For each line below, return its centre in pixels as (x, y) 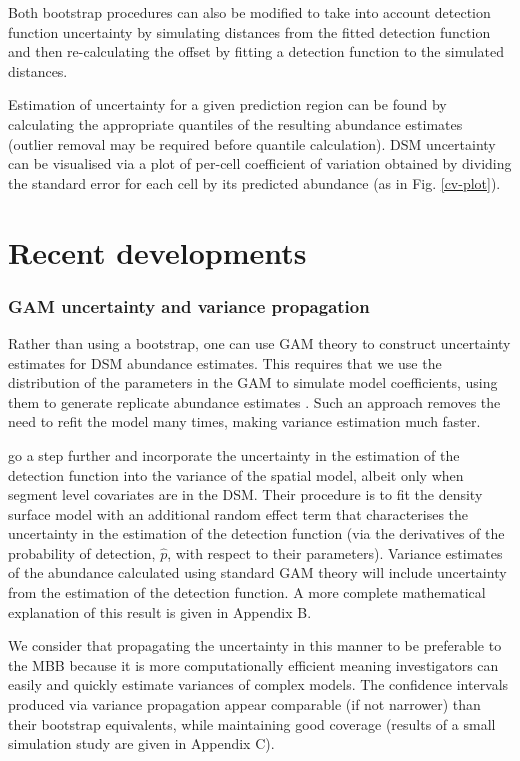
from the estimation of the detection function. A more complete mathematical (247, 592)
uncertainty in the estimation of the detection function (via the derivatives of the (256, 533)
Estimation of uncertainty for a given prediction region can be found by (227, 104)
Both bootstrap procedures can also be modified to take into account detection (249, 12)
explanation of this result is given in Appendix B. (160, 611)
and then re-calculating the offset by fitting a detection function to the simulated (256, 51)
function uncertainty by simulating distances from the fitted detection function (249, 31)
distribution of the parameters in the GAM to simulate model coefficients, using (253, 382)
